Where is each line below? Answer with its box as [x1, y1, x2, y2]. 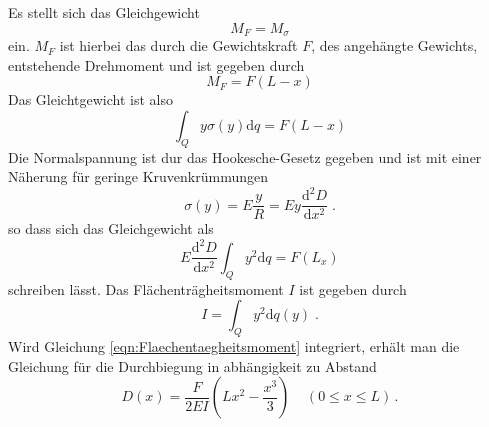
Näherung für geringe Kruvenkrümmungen [8, 166, 269, 187]
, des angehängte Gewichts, [311, 35, 478, 56]
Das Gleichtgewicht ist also [8, 89, 173, 110]
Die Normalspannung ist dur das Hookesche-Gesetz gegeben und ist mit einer [8, 146, 482, 167]
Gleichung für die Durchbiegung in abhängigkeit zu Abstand [8, 355, 377, 376]
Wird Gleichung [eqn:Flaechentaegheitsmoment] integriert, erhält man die [8, 336, 460, 357]
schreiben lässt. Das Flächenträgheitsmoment [8, 278, 284, 299]
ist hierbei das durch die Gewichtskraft [59, 35, 298, 56]
